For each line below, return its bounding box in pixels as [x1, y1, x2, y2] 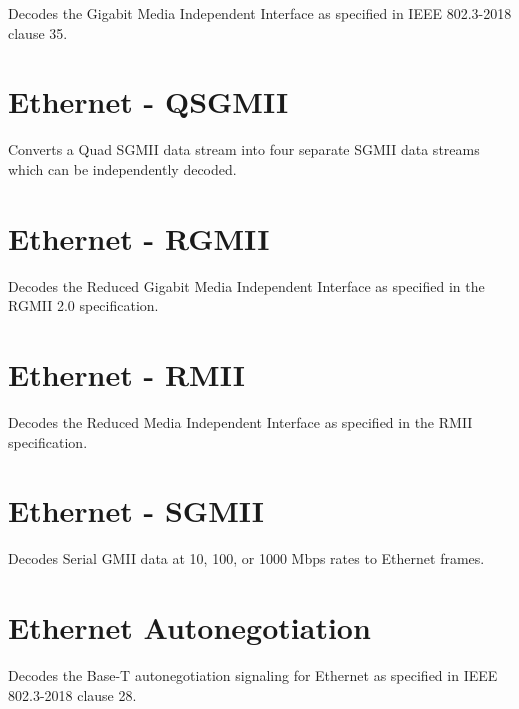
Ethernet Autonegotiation [8, 607, 371, 648]
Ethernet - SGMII [8, 490, 265, 531]
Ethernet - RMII [8, 354, 245, 394]
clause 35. [8, 22, 68, 43]
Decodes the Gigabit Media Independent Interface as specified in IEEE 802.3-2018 [8, 3, 512, 23]
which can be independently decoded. [8, 158, 237, 179]
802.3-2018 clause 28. [8, 684, 137, 705]
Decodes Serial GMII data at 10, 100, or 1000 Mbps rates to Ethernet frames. [8, 548, 485, 569]
